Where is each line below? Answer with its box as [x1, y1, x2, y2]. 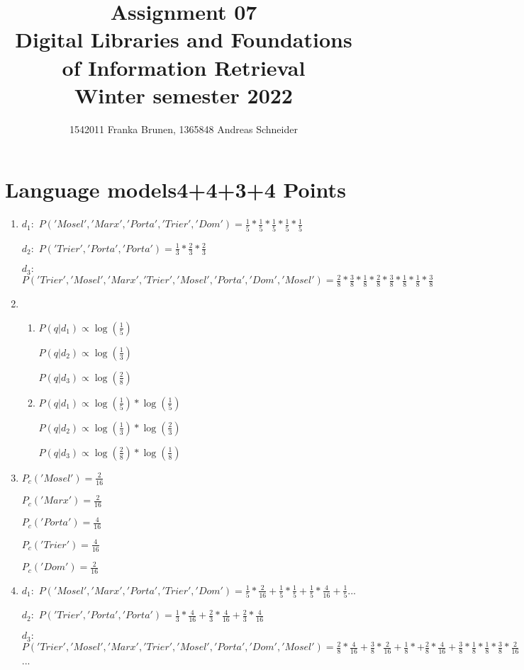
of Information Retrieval [62, 52, 306, 81]
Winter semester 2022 [74, 80, 293, 109]
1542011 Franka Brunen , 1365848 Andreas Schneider [69, 121, 298, 136]
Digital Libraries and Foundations [15, 25, 352, 54]
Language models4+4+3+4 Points [5, 175, 346, 204]
